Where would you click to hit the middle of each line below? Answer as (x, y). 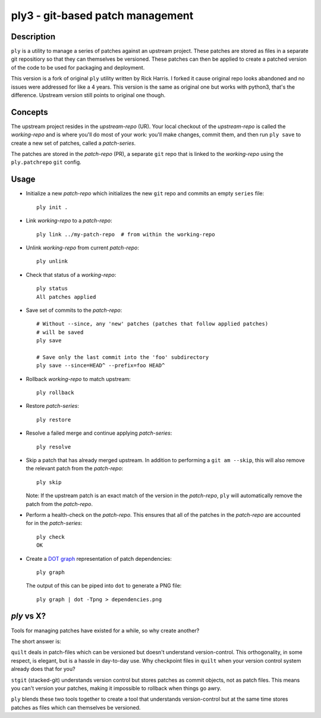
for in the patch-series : (54, 523)
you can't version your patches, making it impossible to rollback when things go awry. (116, 688)
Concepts (29, 112)
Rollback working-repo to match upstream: (78, 379)
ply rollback (55, 393)
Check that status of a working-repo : (71, 274)
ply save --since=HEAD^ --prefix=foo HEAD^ (101, 366)
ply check (51, 537)
